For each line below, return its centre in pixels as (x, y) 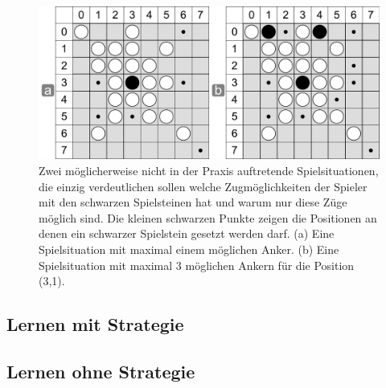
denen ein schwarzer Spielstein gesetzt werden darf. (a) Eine (187, 233)
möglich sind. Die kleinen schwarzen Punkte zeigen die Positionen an (208, 217)
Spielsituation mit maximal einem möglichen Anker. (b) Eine (189, 249)
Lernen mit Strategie (95, 324)
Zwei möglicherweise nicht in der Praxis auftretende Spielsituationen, (209, 171)
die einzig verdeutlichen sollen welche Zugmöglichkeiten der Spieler (203, 186)
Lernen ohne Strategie (101, 371)
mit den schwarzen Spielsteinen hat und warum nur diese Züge (193, 202)
